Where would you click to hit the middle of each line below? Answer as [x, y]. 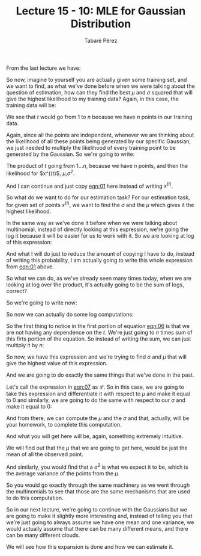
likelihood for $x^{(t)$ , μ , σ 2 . [40, 173]
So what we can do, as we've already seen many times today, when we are [99, 278]
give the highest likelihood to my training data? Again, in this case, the [92, 99]
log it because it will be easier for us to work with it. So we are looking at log [100, 235]
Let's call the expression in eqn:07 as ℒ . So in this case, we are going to [95, 387]
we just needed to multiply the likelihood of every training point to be [91, 147]
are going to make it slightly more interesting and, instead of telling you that [100, 516]
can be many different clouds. [43, 535]
